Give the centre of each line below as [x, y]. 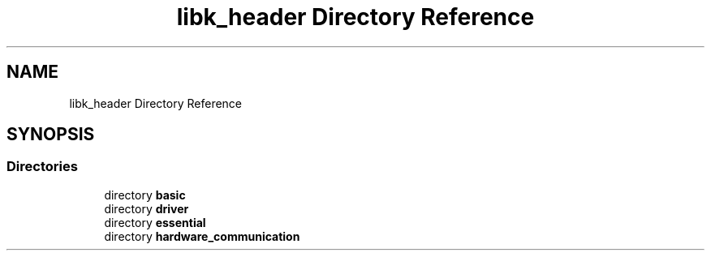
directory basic [145, 195]
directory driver [147, 208]
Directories [42, 167]
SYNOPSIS [51, 135]
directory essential [155, 222]
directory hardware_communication [202, 236]
